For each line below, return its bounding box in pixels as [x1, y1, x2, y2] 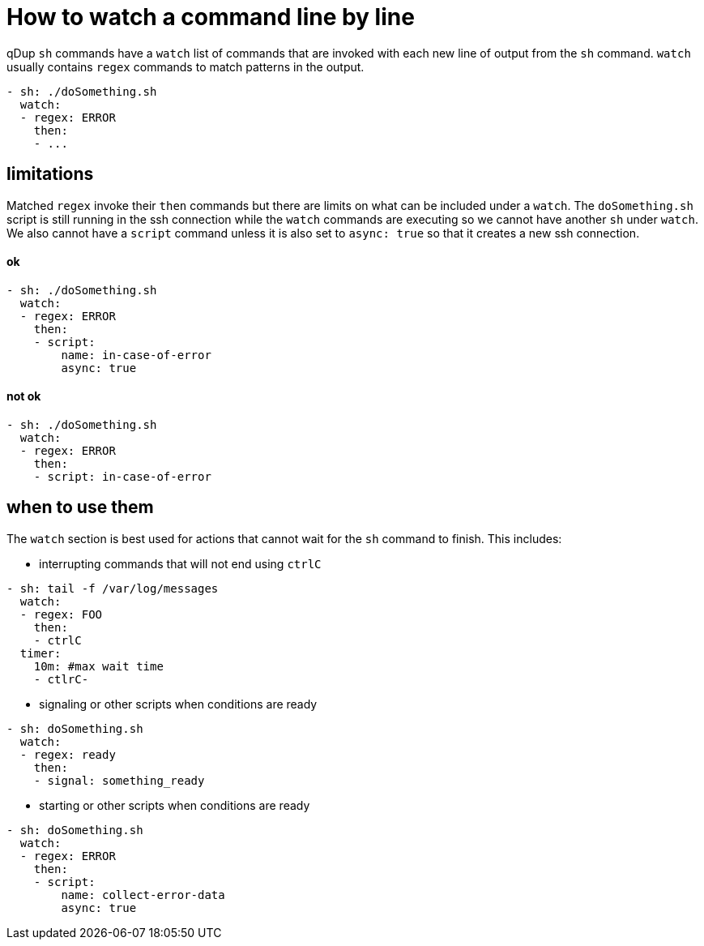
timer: [19, 646, 62, 660]
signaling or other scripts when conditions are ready [39, 696, 318, 711]
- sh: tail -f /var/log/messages [6, 581, 219, 595]
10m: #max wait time [33, 659, 164, 673]
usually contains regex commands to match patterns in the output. [6, 59, 365, 74]
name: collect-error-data [61, 888, 225, 901]
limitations [6, 164, 94, 185]
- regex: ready [19, 747, 116, 761]
